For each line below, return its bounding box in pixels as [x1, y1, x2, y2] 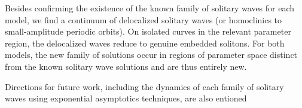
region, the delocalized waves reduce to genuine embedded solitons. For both [5, 36, 285, 49]
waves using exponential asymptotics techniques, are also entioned [5, 92, 247, 104]
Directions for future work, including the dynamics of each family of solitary [5, 80, 284, 92]
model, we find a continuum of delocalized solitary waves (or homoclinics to [5, 13, 282, 26]
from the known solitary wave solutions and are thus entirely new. [5, 60, 247, 72]
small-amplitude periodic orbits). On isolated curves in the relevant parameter [5, 25, 291, 38]
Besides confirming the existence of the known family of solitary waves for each [5, 2, 295, 14]
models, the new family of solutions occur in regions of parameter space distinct [5, 48, 298, 61]
